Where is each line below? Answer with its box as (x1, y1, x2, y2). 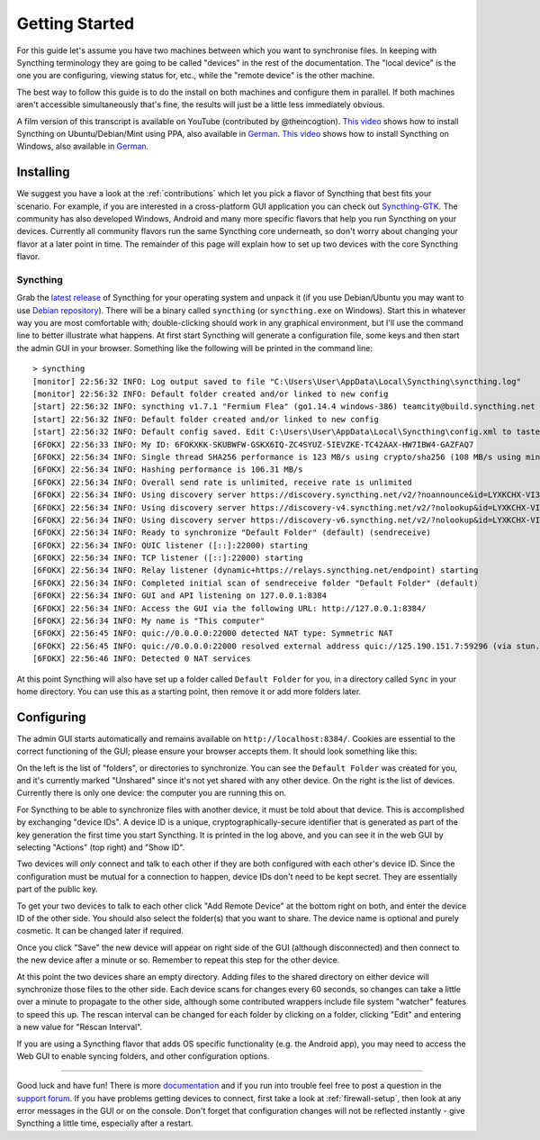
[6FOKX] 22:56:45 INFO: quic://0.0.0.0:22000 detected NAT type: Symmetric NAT (32, 629, 393, 638)
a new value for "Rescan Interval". (16, 1022, 143, 1033)
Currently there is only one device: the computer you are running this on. (16, 788, 287, 799)
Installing (16, 165, 71, 180)
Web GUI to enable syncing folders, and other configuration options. (16, 1050, 270, 1062)
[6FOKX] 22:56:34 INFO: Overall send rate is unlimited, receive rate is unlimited (32, 477, 413, 487)
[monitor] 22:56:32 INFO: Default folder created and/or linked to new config (32, 389, 389, 400)
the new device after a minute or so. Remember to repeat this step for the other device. (16, 955, 340, 965)
